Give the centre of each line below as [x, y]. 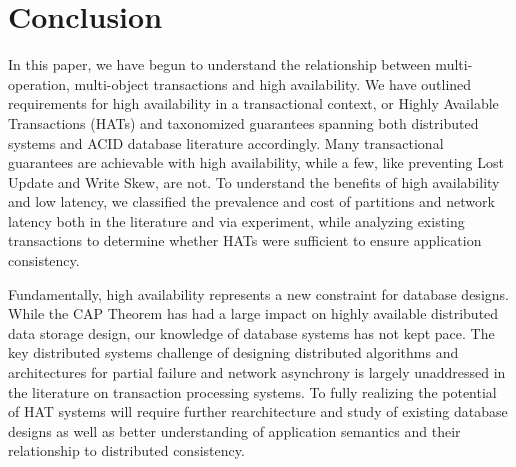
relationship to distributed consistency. [126, 450]
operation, [39, 83]
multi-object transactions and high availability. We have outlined [273, 83]
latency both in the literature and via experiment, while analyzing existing [236, 220]
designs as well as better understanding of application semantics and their [234, 430]
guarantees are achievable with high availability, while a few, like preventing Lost [256, 162]
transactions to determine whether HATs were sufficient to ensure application [245, 240]
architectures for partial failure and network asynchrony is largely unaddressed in [257, 372]
